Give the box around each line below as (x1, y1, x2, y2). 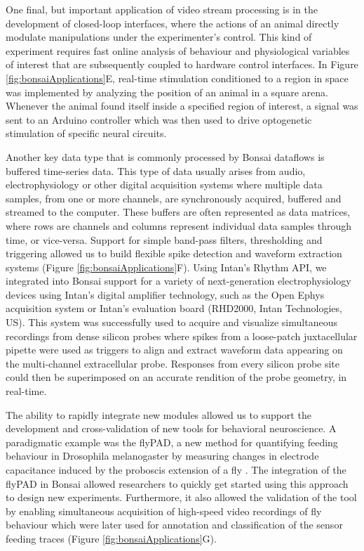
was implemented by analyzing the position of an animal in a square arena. (6, 84, 328, 99)
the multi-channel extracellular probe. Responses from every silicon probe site (6, 356, 340, 370)
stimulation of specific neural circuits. (6, 126, 167, 141)
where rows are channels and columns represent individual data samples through (6, 218, 352, 233)
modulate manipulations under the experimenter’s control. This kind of (6, 30, 312, 44)
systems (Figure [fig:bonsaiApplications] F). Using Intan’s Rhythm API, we (6, 259, 327, 274)
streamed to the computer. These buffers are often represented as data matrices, (6, 205, 351, 219)
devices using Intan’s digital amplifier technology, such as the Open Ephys (6, 287, 325, 302)
